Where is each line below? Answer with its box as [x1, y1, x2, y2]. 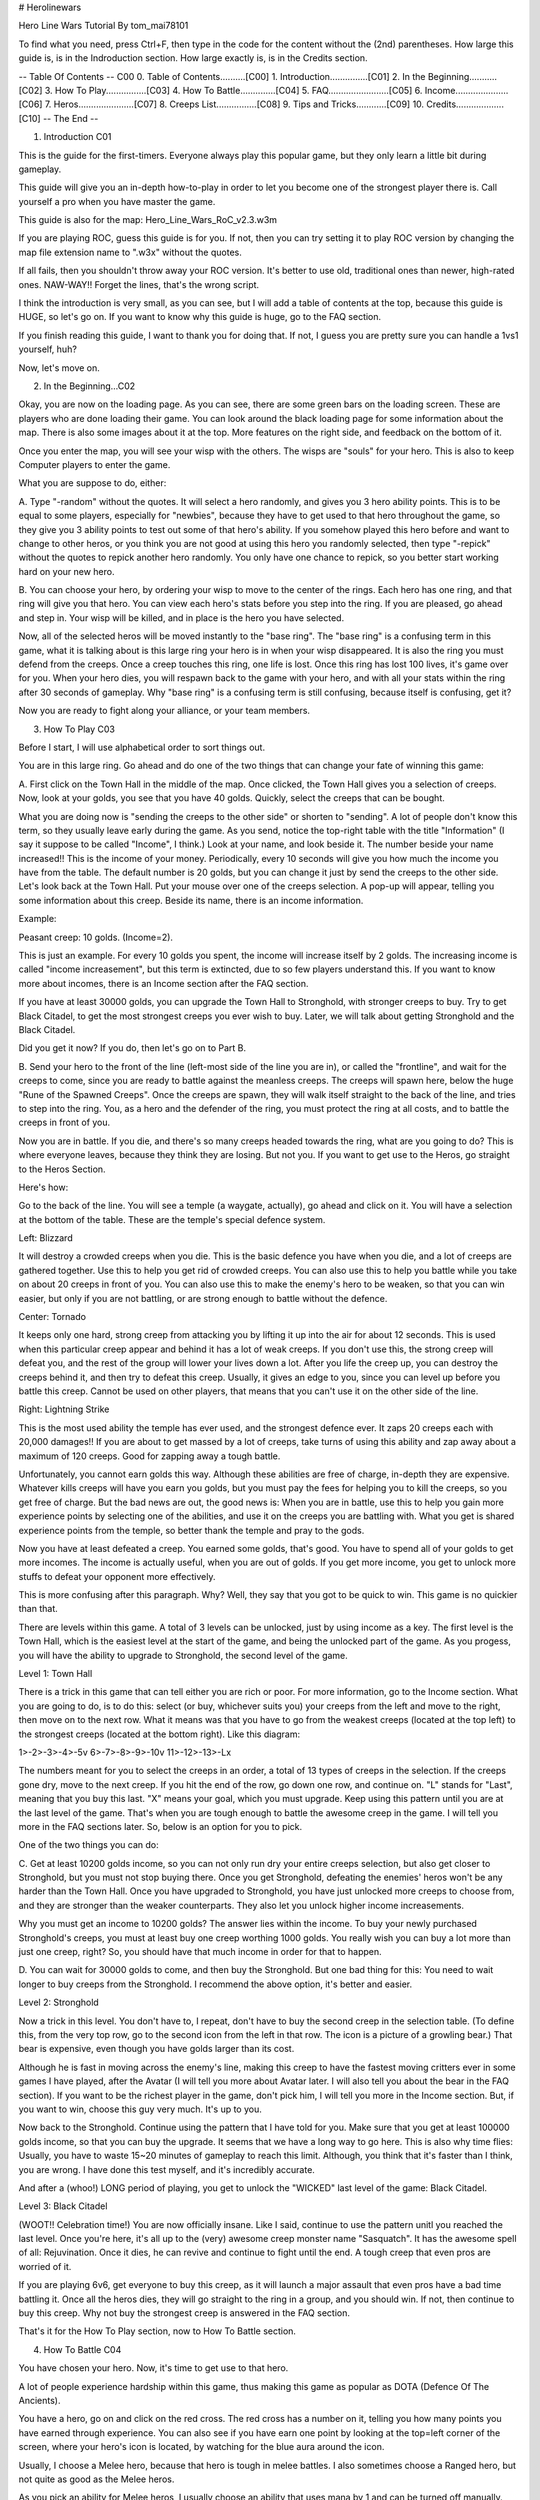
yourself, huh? [18, 343, 77, 355]
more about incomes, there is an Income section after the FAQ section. [18, 977, 309, 989]
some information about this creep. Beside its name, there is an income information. [18, 894, 364, 906]
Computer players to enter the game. [18, 458, 171, 470]
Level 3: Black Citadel [18, 2200, 108, 2212]
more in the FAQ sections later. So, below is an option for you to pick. [18, 1820, 303, 1832]
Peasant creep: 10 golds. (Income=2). [18, 931, 174, 943]
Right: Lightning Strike [18, 1403, 110, 1415]
